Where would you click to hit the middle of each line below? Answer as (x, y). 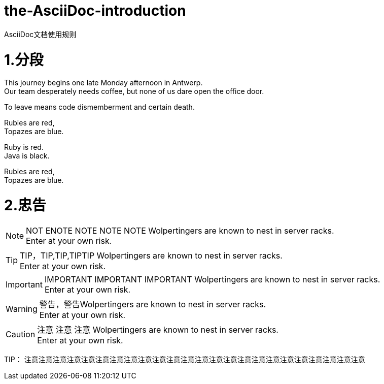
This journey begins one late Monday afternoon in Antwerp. (103, 83)
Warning (22, 309)
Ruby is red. (24, 147)
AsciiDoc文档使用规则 (40, 34)
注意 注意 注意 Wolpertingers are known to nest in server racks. (158, 329)
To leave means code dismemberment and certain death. (99, 107)
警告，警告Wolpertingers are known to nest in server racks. (152, 304)
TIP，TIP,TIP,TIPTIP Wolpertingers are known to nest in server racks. (151, 255)
